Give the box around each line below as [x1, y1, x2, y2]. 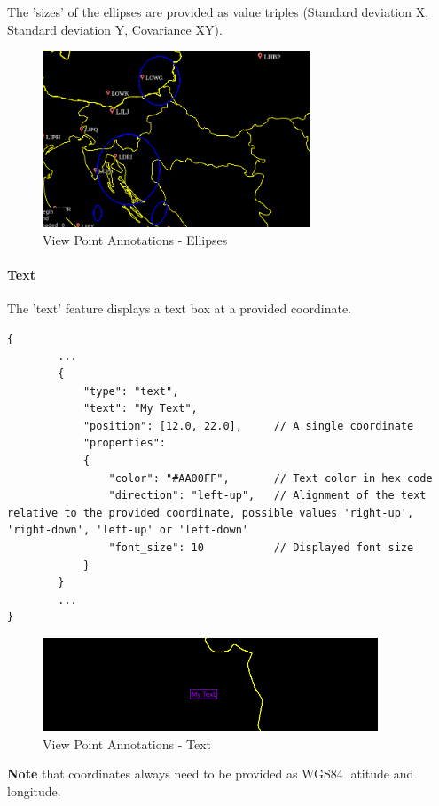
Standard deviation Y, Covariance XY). [7, 20, 223, 38]
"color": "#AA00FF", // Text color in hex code [108, 471, 433, 485]
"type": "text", [82, 384, 179, 398]
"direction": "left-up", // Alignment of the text [108, 489, 427, 502]
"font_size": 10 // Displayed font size [108, 541, 414, 554]
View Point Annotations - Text [43, 734, 212, 753]
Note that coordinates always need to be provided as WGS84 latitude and [7, 764, 414, 783]
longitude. [7, 781, 61, 800]
